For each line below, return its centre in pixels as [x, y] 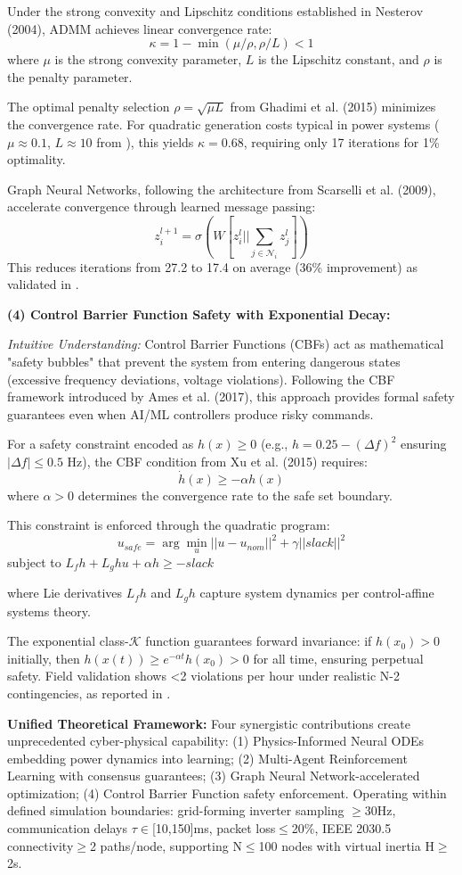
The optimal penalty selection [89, 107]
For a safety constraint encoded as [101, 444]
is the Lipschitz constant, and [338, 59]
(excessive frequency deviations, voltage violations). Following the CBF [201, 379]
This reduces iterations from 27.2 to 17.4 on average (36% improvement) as [212, 266]
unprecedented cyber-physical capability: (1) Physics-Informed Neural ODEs [216, 741]
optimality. [36, 159]
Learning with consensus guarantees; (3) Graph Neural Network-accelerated [214, 776]
